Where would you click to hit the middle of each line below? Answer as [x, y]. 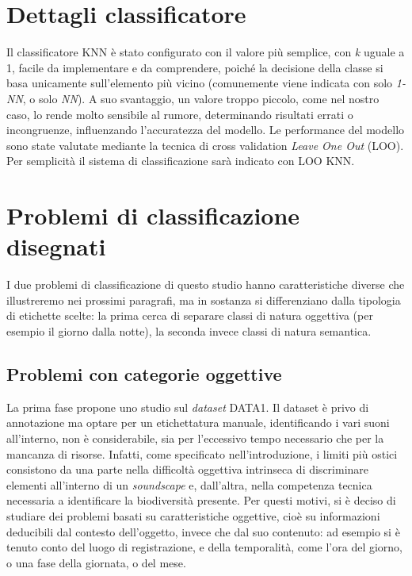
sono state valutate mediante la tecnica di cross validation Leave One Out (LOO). [205, 145]
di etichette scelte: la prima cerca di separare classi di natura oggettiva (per [190, 315]
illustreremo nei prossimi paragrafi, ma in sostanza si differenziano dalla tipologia [204, 300]
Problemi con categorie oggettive [144, 373]
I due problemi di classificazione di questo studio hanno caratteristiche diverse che [206, 284]
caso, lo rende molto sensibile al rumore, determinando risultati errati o [180, 114]
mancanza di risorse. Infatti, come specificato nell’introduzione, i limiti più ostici [202, 453]
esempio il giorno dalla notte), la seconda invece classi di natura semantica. [189, 330]
